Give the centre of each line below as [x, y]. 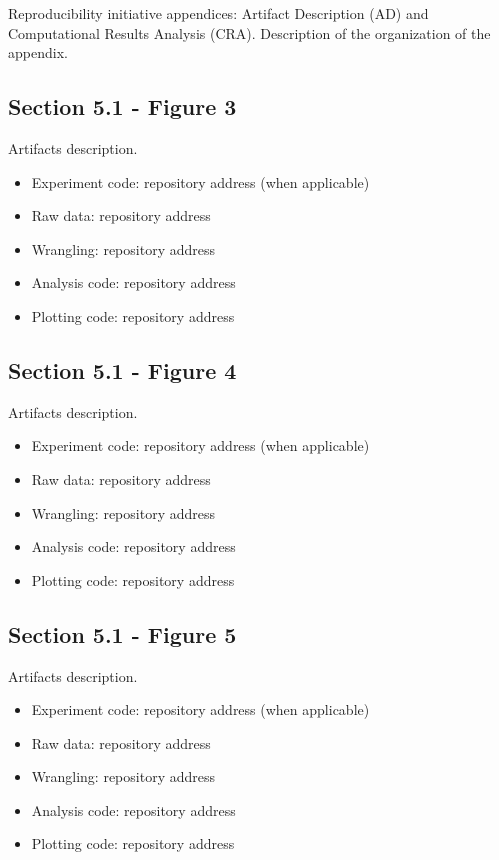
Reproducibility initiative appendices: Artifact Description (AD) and [218, 13]
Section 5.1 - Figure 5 [122, 633]
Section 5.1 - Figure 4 [122, 369]
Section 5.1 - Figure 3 [122, 106]
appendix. [38, 52]
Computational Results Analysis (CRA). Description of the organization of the [249, 32]
